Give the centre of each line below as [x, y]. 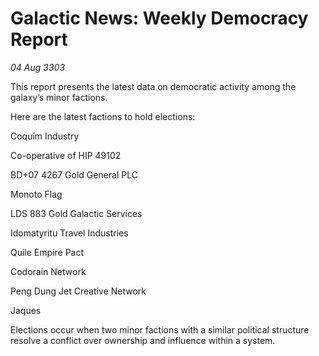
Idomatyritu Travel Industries [69, 233]
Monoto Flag [36, 194]
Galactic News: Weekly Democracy [159, 18]
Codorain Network [48, 271]
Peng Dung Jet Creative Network [78, 291]
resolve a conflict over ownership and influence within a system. [143, 340]
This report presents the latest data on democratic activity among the [153, 86]
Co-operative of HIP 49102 [66, 155]
